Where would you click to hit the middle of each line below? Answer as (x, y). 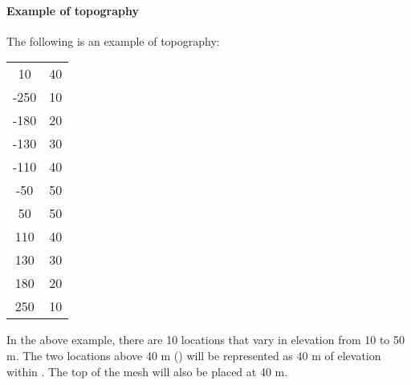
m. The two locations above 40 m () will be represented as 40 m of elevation (194, 355)
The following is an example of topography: (113, 41)
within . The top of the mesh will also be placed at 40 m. (147, 371)
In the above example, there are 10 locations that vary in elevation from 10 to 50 (206, 340)
